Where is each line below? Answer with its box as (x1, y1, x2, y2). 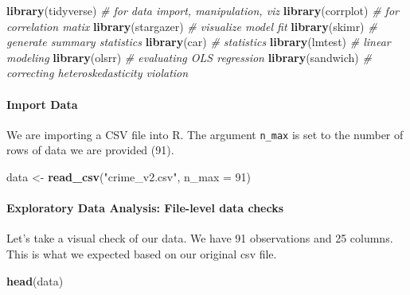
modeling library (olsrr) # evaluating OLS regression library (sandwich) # (6, 49, 372, 65)
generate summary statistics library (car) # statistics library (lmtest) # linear (6, 33, 391, 50)
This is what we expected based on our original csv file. (6, 246, 277, 262)
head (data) (6, 272, 64, 289)
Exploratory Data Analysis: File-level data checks (6, 200, 284, 216)
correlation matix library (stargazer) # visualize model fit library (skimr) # (6, 17, 377, 34)
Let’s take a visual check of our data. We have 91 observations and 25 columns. (6, 230, 393, 246)
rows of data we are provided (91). (6, 142, 174, 158)
